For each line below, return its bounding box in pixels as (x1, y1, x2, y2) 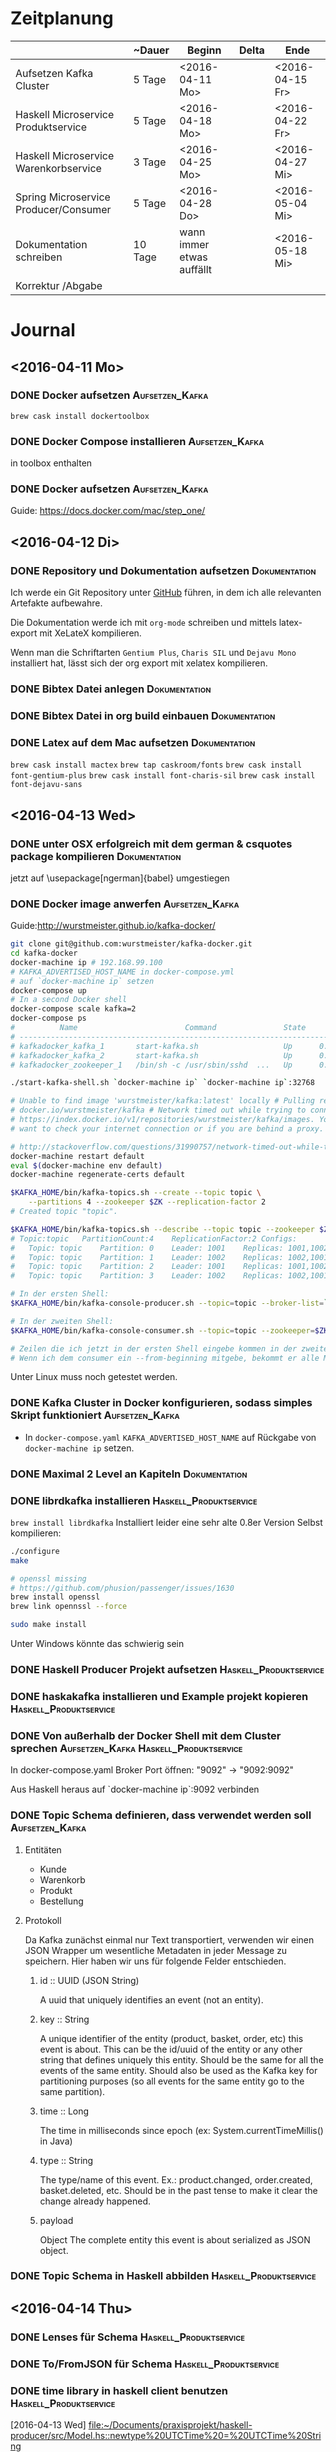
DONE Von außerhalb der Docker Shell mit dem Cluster (10, 1728, 282, 1742)
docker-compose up (10, 985, 87, 996)
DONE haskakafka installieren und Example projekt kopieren (10, 1689, 309, 1703)
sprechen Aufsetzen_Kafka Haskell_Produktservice (10, 1741, 243, 1755)
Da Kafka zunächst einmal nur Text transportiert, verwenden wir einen (24, 1933, 315, 1946)
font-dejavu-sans (10, 780, 83, 790)
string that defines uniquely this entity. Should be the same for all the (39, 2053, 324, 2066)
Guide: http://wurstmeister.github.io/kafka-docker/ (10, 920, 216, 932)
